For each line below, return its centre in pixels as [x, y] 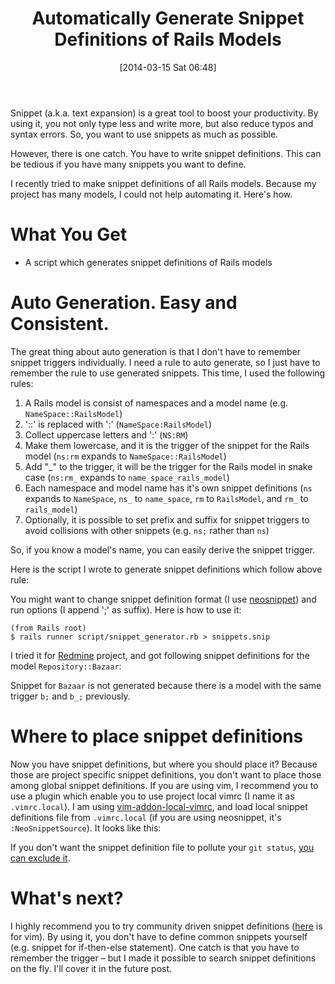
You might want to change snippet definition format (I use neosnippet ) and [163, 599]
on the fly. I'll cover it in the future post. [91, 968]
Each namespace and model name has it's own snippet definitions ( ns [168, 488]
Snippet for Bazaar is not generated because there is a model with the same [166, 685]
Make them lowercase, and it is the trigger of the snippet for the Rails [167, 445]
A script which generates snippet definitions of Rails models [148, 262]
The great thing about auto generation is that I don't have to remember [156, 351]
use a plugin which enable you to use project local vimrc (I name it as [152, 796]
